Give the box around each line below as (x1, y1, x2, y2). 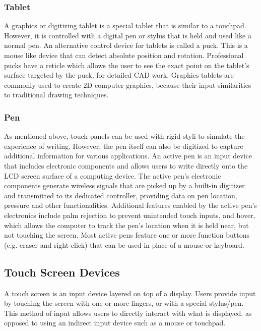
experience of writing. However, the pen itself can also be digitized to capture (4, 140, 243, 151)
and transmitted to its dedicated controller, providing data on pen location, (4, 190, 237, 200)
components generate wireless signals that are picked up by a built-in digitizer (4, 180, 245, 191)
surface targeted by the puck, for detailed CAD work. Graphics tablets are (4, 70, 234, 80)
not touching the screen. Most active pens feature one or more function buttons (4, 230, 249, 240)
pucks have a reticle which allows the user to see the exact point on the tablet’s (4, 60, 249, 70)
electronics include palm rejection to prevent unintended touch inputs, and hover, (4, 209, 255, 220)
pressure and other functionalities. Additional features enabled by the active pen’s (4, 200, 257, 210)
